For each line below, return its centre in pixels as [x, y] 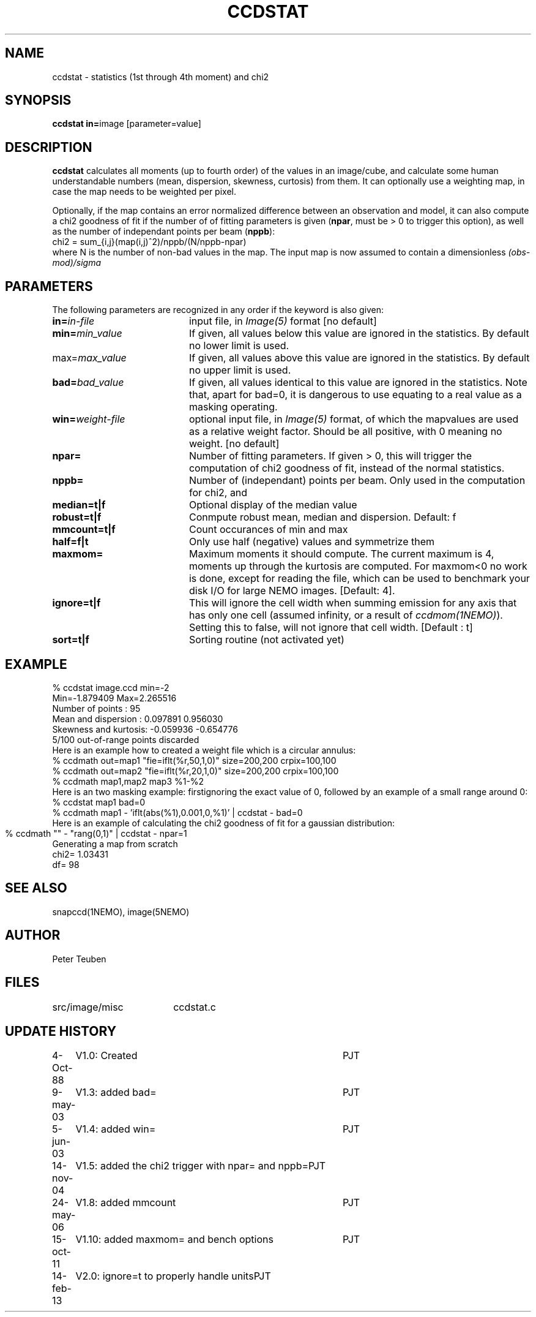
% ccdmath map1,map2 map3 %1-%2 [128, 781]
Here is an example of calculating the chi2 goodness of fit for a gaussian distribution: [223, 823]
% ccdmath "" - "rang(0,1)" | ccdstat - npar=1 [96, 833]
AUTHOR [33, 935]
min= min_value [87, 334]
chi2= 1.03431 [80, 854]
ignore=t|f [76, 603]
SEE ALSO [36, 888]
